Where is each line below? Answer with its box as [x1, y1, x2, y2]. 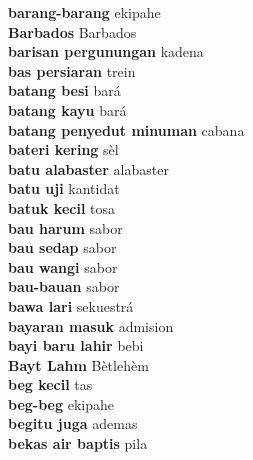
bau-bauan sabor [8, 276, 120, 297]
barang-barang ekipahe [8, 2, 161, 22]
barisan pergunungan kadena [8, 41, 204, 62]
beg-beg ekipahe [8, 393, 114, 414]
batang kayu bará [8, 99, 127, 120]
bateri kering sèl [8, 139, 119, 160]
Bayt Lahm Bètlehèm [8, 354, 149, 375]
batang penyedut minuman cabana [8, 119, 245, 140]
